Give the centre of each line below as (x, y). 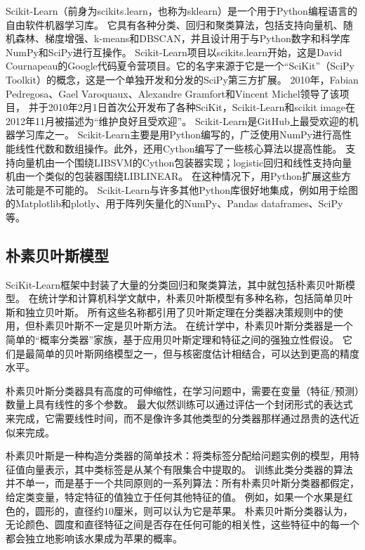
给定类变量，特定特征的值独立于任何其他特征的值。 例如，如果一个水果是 (174, 497)
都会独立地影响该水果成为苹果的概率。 (94, 538)
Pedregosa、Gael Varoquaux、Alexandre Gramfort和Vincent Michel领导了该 (173, 93)
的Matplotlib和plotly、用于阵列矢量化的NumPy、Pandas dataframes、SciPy (174, 203)
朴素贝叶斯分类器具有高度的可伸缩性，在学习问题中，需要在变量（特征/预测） (182, 390)
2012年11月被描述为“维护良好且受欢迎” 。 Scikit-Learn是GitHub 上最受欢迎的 (177, 120)
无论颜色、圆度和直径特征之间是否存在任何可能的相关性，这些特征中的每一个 (182, 524)
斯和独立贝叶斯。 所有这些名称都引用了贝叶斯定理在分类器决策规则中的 (170, 312)
